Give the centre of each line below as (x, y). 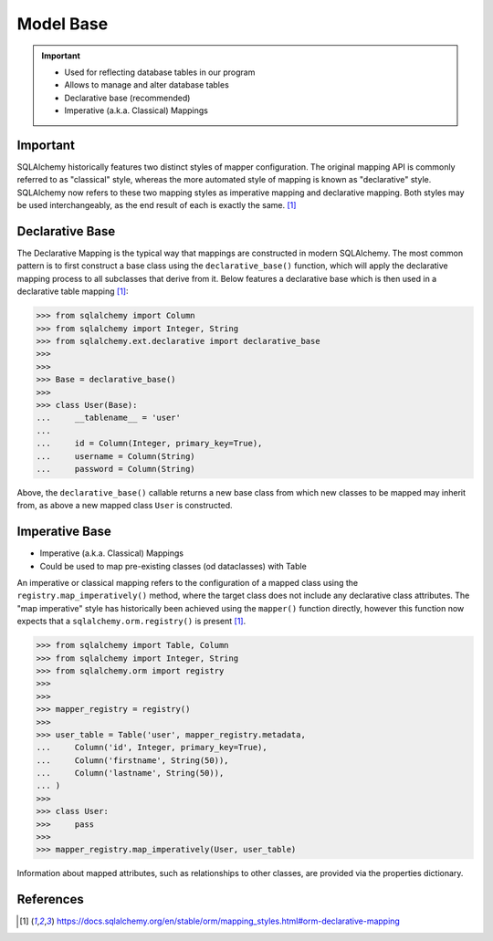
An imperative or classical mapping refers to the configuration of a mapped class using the (188, 583)
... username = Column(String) (115, 456)
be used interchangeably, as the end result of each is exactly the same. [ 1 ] (157, 205)
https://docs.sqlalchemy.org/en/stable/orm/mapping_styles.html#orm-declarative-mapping (228, 921)
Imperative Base (64, 532)
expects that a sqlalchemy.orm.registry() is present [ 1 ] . (131, 622)
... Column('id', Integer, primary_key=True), (152, 748)
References (50, 899)
